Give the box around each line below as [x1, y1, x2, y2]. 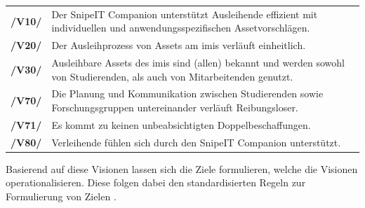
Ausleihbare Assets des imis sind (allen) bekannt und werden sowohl [51, 55, 345, 70]
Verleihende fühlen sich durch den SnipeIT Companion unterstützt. [51, 134, 341, 149]
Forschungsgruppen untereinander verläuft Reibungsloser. [51, 100, 298, 115]
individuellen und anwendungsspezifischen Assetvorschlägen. [51, 20, 310, 35]
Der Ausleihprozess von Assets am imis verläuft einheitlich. [51, 38, 306, 53]
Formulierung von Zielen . [6, 189, 117, 204]
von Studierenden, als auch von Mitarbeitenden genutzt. [51, 69, 293, 83]
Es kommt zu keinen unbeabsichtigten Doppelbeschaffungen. [51, 117, 311, 132]
